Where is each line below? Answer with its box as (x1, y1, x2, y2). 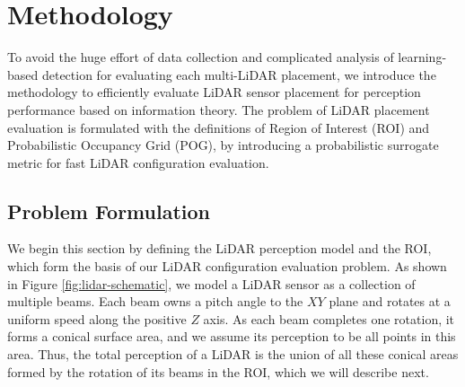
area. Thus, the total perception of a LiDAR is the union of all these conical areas (7, 345, 459, 364)
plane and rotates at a (329, 292, 451, 311)
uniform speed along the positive (7, 309, 187, 328)
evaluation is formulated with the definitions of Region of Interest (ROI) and (7, 118, 430, 136)
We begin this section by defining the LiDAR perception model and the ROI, (7, 239, 432, 258)
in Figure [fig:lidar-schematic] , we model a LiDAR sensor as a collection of (7, 274, 416, 293)
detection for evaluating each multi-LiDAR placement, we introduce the (41, 65, 436, 84)
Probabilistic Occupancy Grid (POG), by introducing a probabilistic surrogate (7, 136, 439, 154)
